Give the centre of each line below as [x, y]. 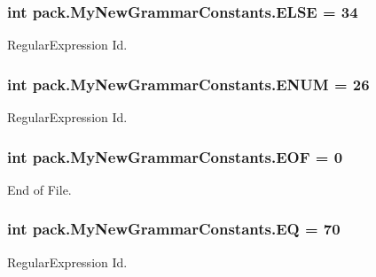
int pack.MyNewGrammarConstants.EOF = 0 [175, 156]
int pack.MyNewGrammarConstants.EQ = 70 [174, 229]
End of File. [39, 189]
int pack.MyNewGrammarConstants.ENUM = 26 [188, 84]
